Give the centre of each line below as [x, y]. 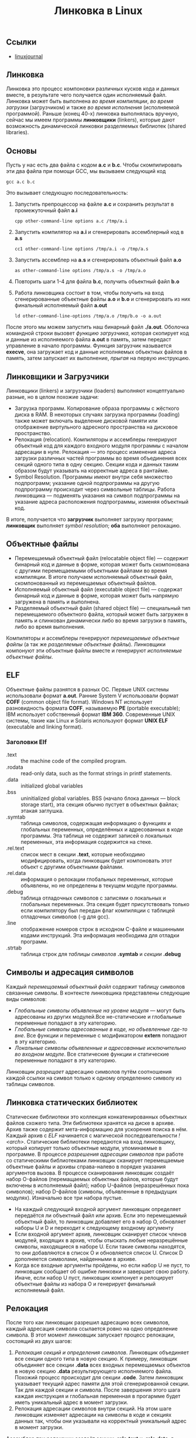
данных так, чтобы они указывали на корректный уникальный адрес [101, 1421]
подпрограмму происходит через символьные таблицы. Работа [95, 489]
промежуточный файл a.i [46, 211]
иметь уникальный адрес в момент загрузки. [71, 1402]
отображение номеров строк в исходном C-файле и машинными [102, 929]
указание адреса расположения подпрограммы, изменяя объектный [102, 502]
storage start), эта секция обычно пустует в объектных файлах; [100, 804]
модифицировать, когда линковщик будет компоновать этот [97, 860]
